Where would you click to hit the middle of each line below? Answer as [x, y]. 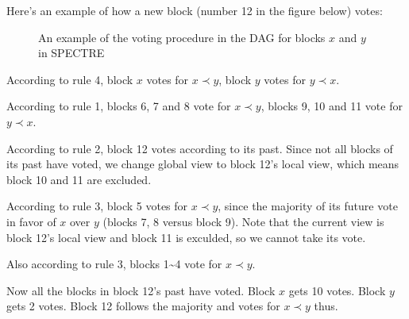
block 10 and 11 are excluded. [79, 179]
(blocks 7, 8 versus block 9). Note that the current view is [243, 221]
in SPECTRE [71, 53]
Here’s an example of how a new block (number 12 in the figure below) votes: [195, 10]
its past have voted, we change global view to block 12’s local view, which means [203, 164]
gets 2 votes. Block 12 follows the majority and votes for [143, 306]
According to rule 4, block [70, 79]
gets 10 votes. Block [337, 290]
